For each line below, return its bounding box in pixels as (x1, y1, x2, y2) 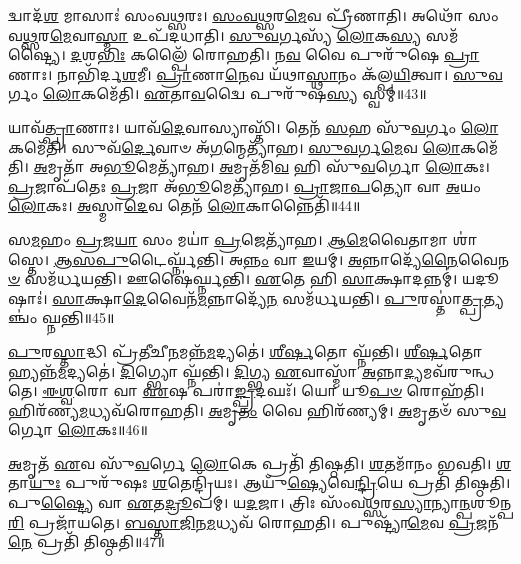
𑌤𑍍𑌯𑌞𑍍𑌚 (483, 287, 504, 308)
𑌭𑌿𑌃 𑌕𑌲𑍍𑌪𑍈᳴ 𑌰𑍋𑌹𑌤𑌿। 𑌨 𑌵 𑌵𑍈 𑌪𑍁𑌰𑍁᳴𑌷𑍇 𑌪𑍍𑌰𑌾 (97, 44, 480, 65)
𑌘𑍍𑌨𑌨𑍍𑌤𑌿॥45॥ (41, 307, 115, 328)
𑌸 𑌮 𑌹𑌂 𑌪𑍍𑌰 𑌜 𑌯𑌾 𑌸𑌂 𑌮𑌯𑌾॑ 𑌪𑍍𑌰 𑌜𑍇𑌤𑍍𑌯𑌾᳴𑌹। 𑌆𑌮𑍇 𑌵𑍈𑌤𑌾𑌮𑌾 (8, 228, 449, 249)
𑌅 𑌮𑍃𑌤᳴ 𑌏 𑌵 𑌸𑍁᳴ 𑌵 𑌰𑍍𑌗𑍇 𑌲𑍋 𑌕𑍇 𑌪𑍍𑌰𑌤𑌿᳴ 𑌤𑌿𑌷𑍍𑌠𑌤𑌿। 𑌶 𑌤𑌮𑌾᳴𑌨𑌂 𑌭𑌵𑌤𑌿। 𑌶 (8, 452, 512, 473)
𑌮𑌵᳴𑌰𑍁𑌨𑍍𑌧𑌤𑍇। (422, 360, 495, 381)
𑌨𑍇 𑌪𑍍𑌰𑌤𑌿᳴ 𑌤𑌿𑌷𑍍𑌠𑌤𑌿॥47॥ (8, 531, 165, 552)
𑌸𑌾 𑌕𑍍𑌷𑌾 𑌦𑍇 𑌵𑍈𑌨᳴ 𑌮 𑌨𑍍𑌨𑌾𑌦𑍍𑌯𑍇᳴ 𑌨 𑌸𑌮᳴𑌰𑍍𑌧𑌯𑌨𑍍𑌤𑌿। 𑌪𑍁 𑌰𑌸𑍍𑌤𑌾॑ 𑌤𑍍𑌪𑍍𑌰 (52, 287, 484, 308)
